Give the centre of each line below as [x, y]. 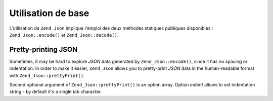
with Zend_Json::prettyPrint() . [47, 75]
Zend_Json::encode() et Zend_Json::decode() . [64, 35]
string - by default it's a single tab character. [56, 92]
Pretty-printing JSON [43, 49]
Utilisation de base [49, 13]
